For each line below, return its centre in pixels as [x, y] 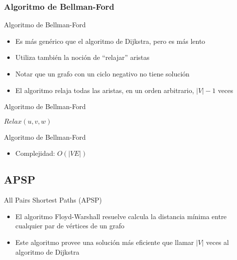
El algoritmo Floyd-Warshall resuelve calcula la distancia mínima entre [121, 216]
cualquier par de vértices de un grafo [70, 226]
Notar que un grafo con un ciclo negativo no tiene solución [102, 74]
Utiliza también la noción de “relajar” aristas [82, 57]
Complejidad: [35, 153]
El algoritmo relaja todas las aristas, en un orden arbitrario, [105, 90]
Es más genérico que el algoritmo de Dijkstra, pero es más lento [110, 41]
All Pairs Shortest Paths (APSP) [53, 200]
